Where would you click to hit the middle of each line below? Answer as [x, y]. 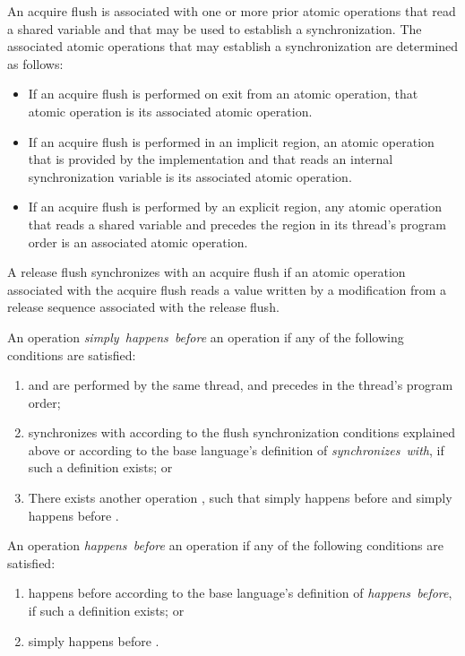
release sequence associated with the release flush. [143, 307]
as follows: [35, 63]
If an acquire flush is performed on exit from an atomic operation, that [223, 94]
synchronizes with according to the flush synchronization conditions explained [241, 432]
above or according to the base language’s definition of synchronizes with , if [236, 449]
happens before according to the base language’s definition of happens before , [240, 593]
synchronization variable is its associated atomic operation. [190, 176]
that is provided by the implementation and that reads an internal [211, 159]
